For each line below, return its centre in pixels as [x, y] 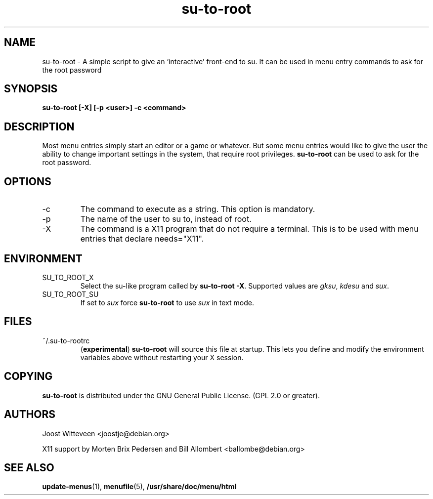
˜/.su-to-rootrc [66, 340]
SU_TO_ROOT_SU [70, 294]
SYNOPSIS [31, 89]
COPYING [28, 376]
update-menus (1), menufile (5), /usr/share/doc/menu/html [139, 487]
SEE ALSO [29, 467]
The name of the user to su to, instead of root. [166, 219]
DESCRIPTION [39, 126]
